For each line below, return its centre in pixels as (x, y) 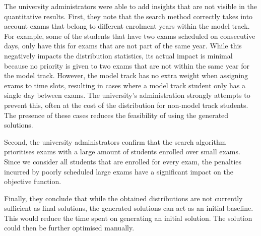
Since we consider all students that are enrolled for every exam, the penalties (123, 161)
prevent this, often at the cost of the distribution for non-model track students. (126, 105)
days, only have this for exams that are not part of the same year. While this (123, 46)
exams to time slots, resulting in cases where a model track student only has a (125, 85)
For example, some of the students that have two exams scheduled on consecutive (130, 36)
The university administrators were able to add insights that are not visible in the (130, 6)
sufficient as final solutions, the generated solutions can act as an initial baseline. (129, 208)
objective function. (33, 181)
